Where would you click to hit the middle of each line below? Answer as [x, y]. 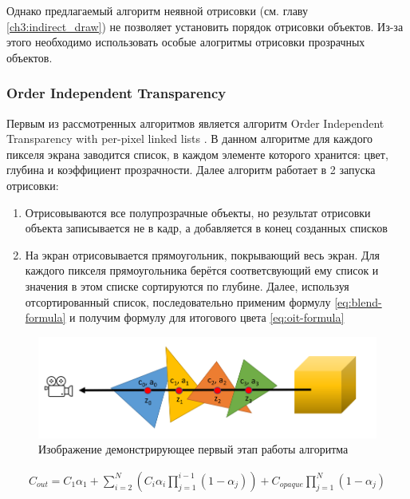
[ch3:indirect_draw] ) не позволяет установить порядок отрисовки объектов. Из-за [205, 26]
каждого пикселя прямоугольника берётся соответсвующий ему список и [202, 270]
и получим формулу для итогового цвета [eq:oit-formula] [207, 317]
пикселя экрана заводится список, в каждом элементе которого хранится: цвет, [197, 154]
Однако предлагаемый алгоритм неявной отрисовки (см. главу [158, 10]
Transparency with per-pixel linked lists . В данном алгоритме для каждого [190, 139]
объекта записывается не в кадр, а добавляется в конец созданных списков [206, 228]
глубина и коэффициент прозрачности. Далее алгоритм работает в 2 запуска [191, 170]
